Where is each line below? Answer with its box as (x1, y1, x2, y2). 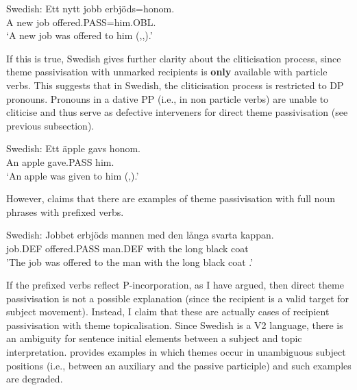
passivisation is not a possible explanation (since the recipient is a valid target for (6, 291, 349, 305)
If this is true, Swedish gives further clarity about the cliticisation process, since (6, 51, 341, 65)
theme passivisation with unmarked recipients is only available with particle (6, 64, 328, 79)
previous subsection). (6, 118, 95, 132)
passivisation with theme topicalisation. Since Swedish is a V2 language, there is (6, 317, 343, 332)
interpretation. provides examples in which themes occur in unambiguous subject (6, 345, 346, 359)
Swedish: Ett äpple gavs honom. (6, 141, 140, 156)
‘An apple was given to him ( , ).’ (6, 168, 139, 182)
